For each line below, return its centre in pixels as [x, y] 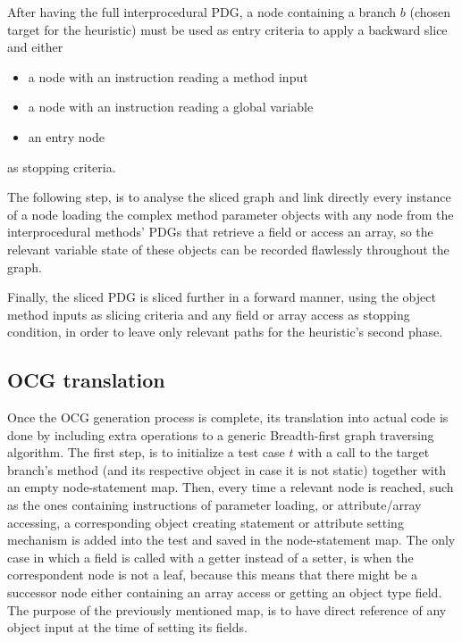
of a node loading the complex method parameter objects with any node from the [231, 214]
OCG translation [86, 380]
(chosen [430, 12]
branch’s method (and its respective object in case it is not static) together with [227, 469]
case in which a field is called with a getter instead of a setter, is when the [210, 557]
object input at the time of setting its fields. [127, 627]
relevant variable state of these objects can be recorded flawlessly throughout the [228, 249]
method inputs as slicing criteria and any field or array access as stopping [209, 314]
